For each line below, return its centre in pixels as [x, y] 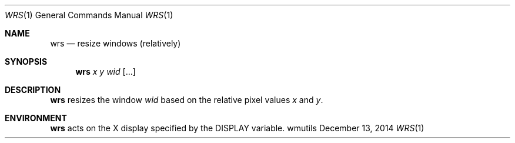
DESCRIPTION [33, 90]
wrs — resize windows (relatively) [116, 43]
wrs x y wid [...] [106, 71]
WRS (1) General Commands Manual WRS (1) [89, 15]
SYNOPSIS [26, 61]
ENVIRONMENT [36, 118]
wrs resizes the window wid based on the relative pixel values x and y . [187, 100]
